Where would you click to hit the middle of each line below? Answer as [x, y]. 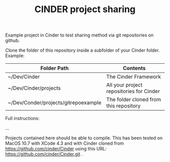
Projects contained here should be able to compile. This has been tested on [84, 138]
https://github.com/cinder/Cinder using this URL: [56, 149]
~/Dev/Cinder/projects [34, 88]
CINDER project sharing [85, 9]
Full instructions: [23, 118]
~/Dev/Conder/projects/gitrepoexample [55, 103]
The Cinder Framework [133, 77]
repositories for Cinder [133, 91]
